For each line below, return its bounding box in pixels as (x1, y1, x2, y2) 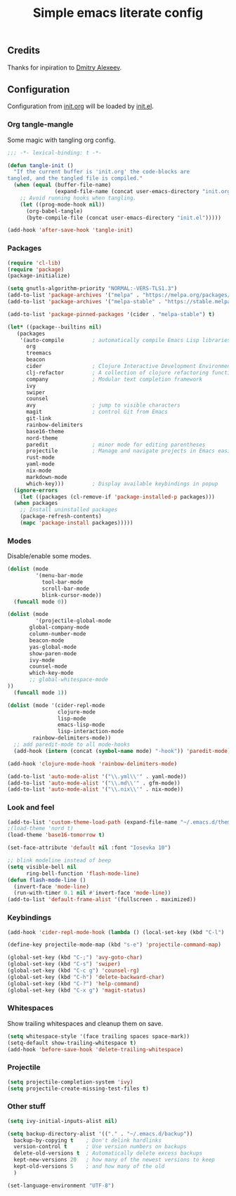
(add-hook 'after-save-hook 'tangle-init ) (7, 227, 133, 234)
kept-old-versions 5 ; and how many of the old (13, 1163, 165, 1170)
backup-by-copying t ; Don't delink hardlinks (13, 1136, 162, 1144)
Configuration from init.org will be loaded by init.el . (7, 102, 155, 110)
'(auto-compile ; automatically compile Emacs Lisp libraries (20, 336, 231, 343)
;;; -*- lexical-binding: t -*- (7, 149, 102, 156)
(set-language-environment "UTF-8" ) (7, 1182, 114, 1189)
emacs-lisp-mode (57, 721, 105, 728)
